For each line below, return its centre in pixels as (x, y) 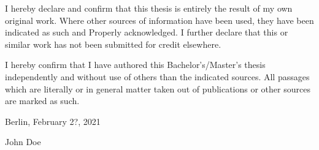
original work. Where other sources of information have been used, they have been (159, 20)
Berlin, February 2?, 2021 (53, 121)
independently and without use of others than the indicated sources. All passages (157, 76)
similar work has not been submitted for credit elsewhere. (113, 44)
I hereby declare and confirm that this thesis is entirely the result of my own (149, 8)
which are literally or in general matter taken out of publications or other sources (158, 88)
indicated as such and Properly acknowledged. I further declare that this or (147, 32)
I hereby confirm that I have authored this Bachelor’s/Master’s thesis (135, 65)
